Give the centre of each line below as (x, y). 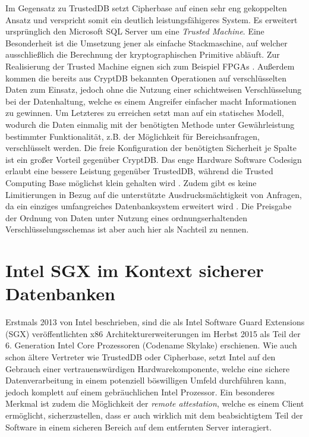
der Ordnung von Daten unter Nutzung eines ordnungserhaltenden (126, 217)
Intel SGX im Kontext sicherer (135, 270)
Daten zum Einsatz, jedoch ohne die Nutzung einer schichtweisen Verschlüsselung (154, 89)
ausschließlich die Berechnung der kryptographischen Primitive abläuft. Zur (143, 54)
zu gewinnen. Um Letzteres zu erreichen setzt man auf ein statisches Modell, (145, 113)
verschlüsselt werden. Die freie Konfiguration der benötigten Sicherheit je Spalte (151, 148)
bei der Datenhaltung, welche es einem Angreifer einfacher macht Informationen (151, 101)
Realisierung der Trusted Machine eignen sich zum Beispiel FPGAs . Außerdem (150, 66)
